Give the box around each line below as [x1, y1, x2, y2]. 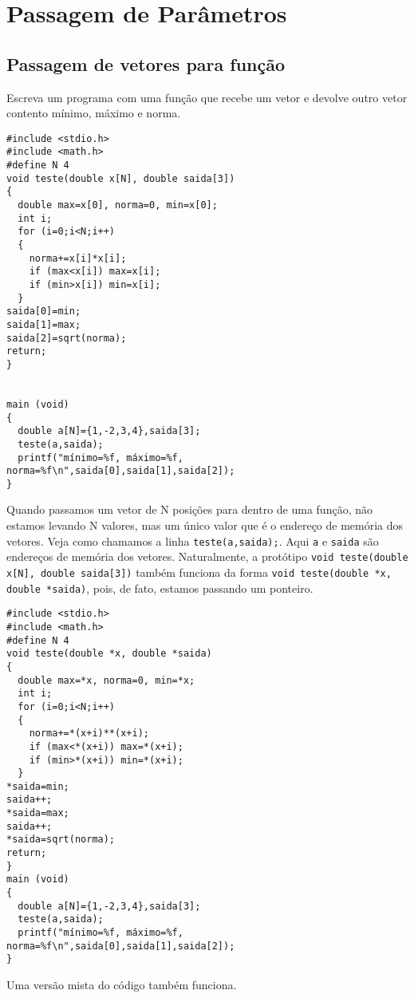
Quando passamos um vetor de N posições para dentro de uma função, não [6, 501, 373, 518]
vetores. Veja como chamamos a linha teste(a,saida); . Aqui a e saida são [6, 532, 379, 549]
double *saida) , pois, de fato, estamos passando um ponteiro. [6, 579, 313, 596]
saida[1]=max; [6, 318, 81, 330]
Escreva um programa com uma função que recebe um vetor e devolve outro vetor [6, 89, 408, 105]
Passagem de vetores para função [6, 51, 286, 76]
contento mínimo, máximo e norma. [6, 105, 181, 121]
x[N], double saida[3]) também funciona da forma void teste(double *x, [6, 563, 392, 580]
